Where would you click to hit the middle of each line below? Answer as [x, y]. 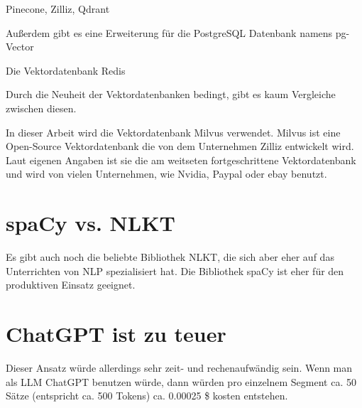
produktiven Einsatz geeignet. [71, 285]
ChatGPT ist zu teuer [116, 334]
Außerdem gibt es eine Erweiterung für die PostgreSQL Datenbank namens [169, 32]
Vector [20, 47]
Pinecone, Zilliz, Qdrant [58, 9]
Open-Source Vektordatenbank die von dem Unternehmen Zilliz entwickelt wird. [180, 146]
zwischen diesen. [41, 108]
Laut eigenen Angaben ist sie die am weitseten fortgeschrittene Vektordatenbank [181, 160]
